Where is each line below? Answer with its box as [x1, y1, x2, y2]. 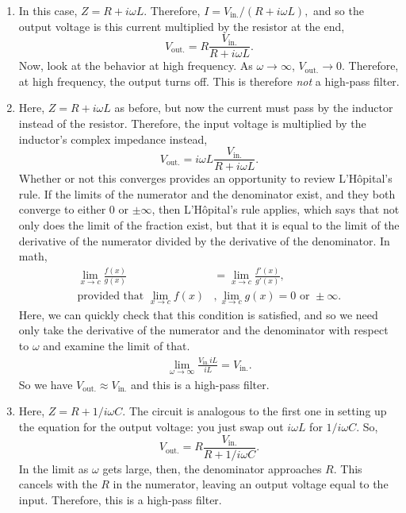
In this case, [18, 2, 78, 18]
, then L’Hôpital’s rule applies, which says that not [151, 201, 400, 218]
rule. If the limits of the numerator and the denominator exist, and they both [18, 185, 396, 202]
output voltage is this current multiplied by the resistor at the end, [18, 17, 345, 34]
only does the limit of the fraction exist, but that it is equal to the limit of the [18, 217, 400, 233]
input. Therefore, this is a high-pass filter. [18, 491, 222, 507]
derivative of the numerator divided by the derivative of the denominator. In [18, 232, 390, 249]
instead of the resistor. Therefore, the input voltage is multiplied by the [18, 115, 366, 132]
